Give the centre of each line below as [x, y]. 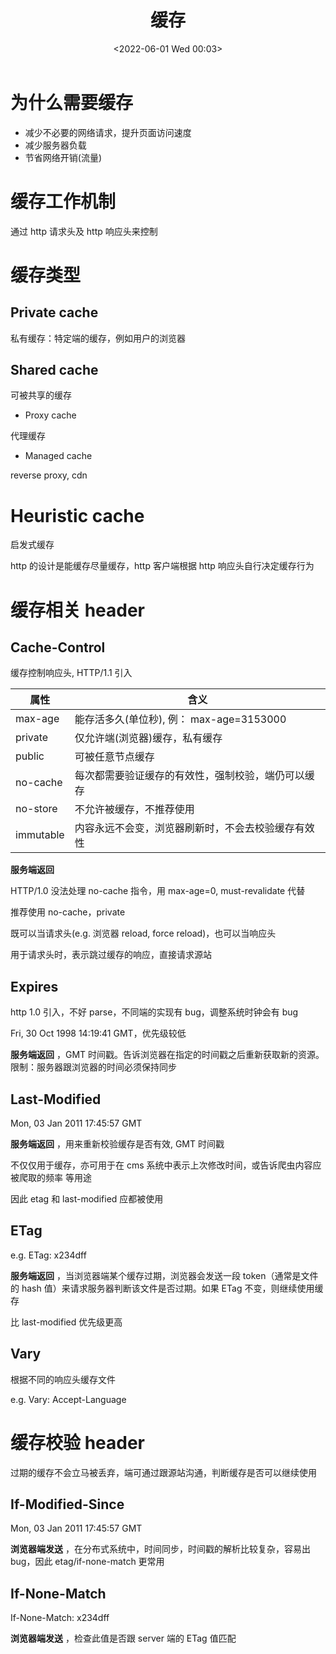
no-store [36, 809]
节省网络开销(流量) [63, 157]
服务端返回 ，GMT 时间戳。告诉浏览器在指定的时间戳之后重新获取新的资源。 [167, 1055]
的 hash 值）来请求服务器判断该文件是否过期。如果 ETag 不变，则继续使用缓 [167, 1288]
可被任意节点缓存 [114, 757]
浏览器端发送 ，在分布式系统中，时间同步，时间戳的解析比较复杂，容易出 [160, 1549]
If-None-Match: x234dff [60, 1618]
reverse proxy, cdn [49, 475]
